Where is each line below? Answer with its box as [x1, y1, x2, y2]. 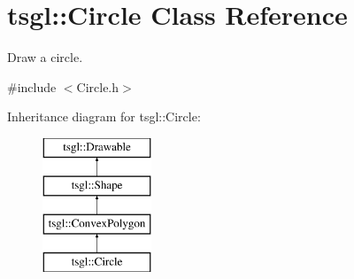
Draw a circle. [7, 48, 83, 66]
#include [7, 77, 57, 96]
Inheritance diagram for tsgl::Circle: [7, 107, 201, 126]
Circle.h [76, 77, 119, 96]
